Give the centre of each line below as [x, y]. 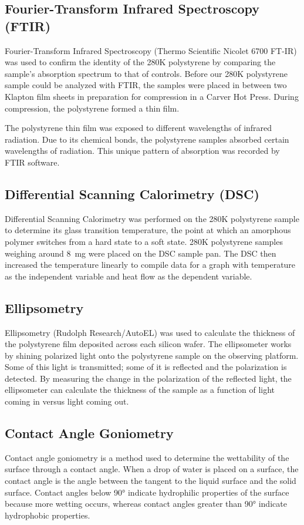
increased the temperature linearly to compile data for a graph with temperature [150, 265]
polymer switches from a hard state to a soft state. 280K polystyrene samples [144, 241]
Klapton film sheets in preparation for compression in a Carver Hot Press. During [152, 96]
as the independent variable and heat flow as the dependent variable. [129, 276]
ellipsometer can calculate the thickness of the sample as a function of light [140, 390]
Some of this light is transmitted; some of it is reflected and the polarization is [146, 367]
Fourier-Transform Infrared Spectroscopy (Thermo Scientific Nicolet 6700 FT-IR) [151, 50]
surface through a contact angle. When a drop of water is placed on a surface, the [152, 469]
